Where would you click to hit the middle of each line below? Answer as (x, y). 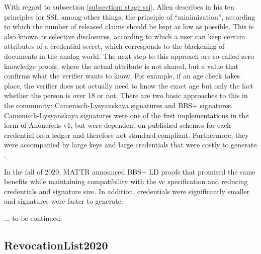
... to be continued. (33, 218)
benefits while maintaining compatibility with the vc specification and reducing (126, 181)
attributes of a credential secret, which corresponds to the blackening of (114, 46)
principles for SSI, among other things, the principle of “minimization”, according (130, 16)
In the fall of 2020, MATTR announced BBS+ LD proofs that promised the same (130, 171)
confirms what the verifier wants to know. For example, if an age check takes (122, 76)
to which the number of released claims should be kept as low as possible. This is (129, 26)
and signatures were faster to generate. (64, 201)
